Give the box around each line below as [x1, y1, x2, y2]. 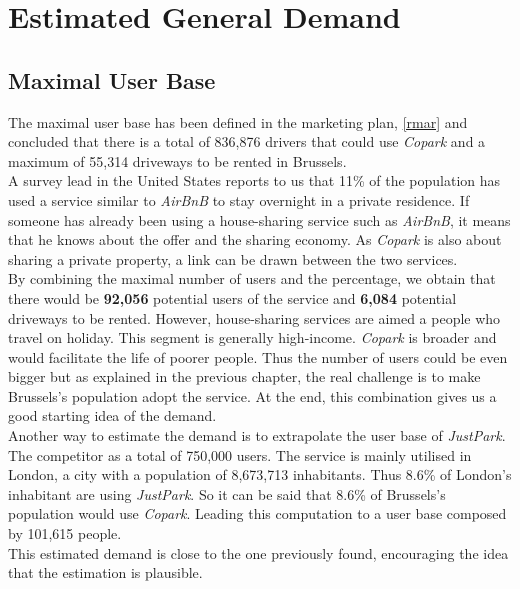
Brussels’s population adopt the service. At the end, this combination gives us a [8, 385, 497, 406]
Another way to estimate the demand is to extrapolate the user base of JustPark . [8, 425, 506, 446]
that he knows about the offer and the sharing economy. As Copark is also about [8, 229, 502, 250]
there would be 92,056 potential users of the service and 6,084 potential [8, 287, 457, 308]
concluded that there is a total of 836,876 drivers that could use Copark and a [8, 131, 486, 152]
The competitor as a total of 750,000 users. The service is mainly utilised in [8, 444, 472, 465]
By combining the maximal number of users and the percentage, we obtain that [8, 268, 496, 289]
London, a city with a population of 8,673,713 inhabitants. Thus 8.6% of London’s [8, 464, 512, 485]
